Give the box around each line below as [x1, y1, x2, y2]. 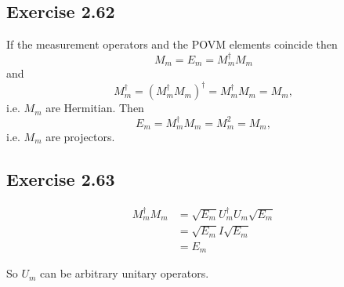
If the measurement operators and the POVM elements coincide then [6, 36, 338, 53]
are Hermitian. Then [45, 100, 144, 116]
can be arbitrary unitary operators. [40, 265, 209, 282]
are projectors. [45, 128, 115, 144]
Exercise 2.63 [6, 166, 115, 191]
